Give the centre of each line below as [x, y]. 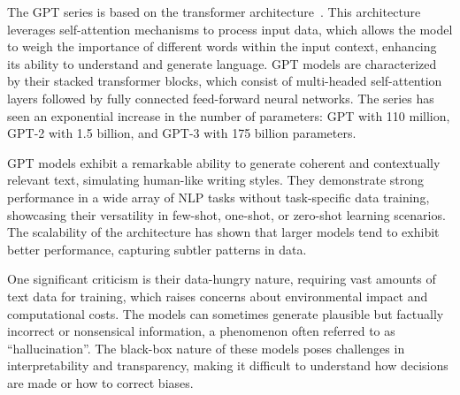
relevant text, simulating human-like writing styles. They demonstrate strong [216, 180]
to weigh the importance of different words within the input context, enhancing [222, 46]
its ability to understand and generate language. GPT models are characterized [222, 63]
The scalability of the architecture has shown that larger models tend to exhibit [223, 232]
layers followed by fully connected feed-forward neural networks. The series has [221, 98]
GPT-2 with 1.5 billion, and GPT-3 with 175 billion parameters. [182, 133]
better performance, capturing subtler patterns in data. [157, 249]
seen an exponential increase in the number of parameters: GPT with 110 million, [229, 115]
